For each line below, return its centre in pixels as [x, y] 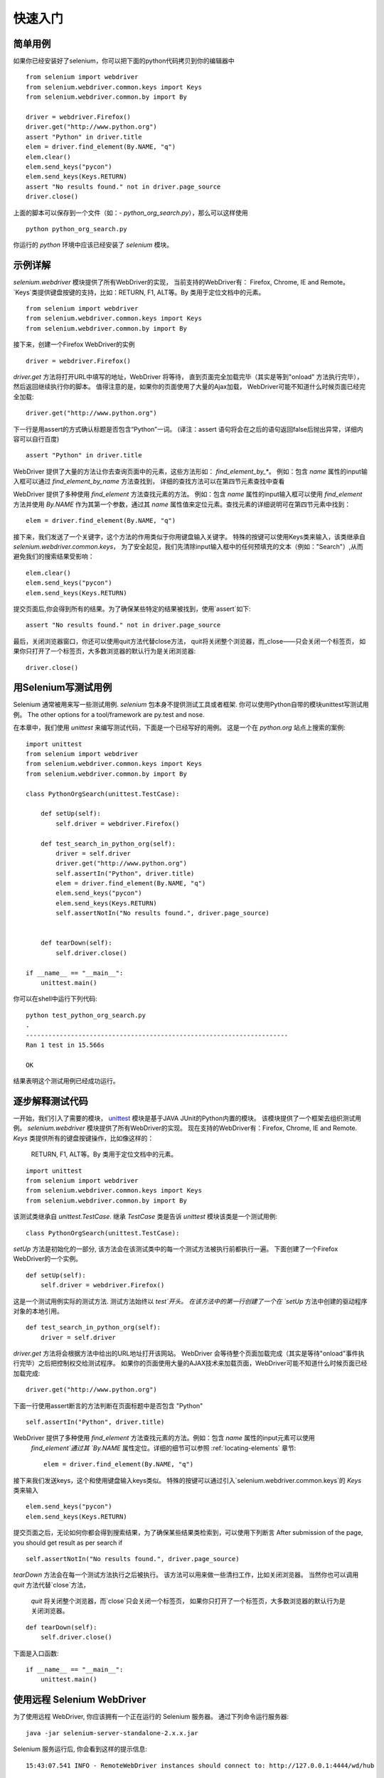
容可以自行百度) [36, 439]
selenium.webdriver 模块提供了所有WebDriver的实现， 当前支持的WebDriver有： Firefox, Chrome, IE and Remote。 [181, 282]
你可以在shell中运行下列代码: [55, 999]
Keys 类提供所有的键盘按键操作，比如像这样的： [84, 1138]
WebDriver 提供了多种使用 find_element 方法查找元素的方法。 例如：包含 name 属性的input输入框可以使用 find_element [188, 494]
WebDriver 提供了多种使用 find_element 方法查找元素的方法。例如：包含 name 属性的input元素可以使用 [164, 1438]
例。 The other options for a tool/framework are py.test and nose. [109, 714]
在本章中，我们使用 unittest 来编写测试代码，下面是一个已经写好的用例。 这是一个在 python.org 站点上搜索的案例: [179, 728]
